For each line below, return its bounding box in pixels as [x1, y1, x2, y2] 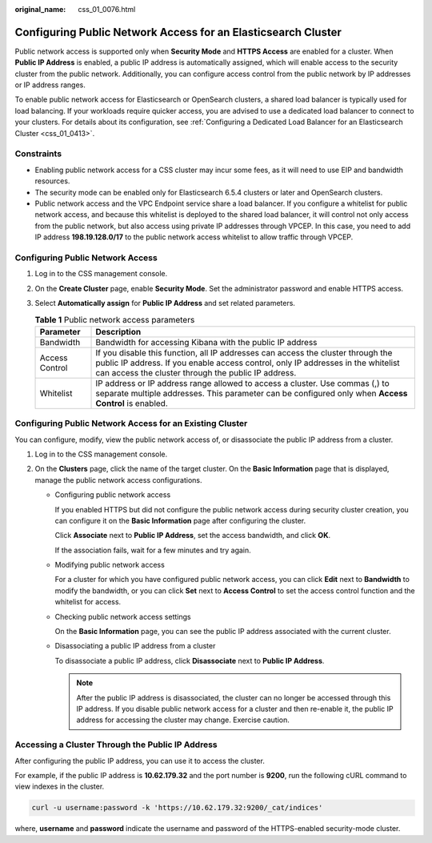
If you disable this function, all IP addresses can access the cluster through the [95, 347, 393, 358]
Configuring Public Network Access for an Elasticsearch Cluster [14, 25, 342, 39]
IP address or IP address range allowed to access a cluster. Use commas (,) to [95, 377, 390, 388]
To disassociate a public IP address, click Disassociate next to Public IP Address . [54, 656, 325, 665]
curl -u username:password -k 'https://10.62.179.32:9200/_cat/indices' [31, 803, 323, 813]
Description [95, 326, 142, 337]
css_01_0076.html [78, 5, 136, 14]
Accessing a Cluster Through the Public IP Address [14, 739, 218, 750]
